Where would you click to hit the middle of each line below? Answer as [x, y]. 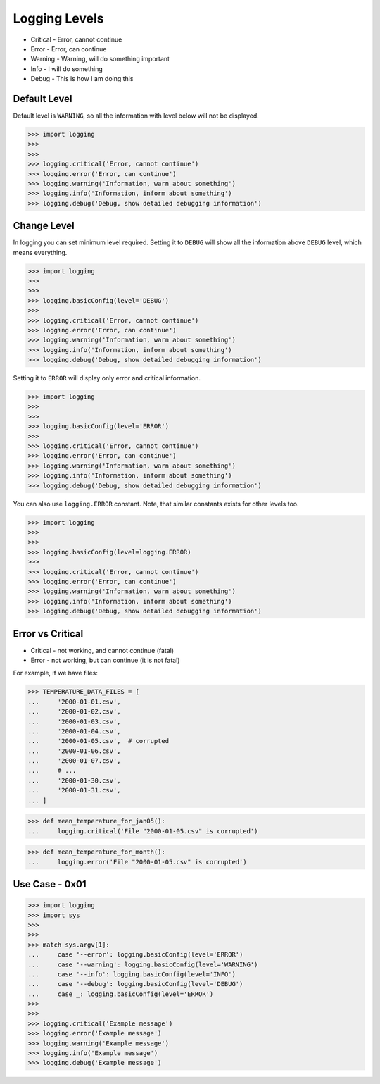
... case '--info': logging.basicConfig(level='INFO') [132, 974]
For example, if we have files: [56, 673]
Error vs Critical [48, 634]
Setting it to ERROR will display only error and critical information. [107, 378]
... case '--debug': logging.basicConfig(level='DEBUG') [135, 984]
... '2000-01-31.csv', [74, 790]
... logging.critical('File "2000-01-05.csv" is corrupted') [143, 831]
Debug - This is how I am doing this [82, 79]
